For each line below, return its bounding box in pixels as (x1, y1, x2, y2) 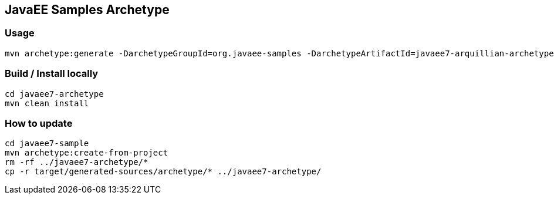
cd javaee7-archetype (5, 89, 104, 99)
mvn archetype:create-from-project (5, 148, 168, 158)
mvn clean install (5, 98, 89, 108)
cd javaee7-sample (5, 139, 89, 149)
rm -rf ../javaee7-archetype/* (5, 157, 148, 167)
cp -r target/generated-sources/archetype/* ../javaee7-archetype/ (5, 167, 322, 177)
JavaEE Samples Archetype (5, 2, 170, 17)
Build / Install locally (5, 68, 99, 80)
